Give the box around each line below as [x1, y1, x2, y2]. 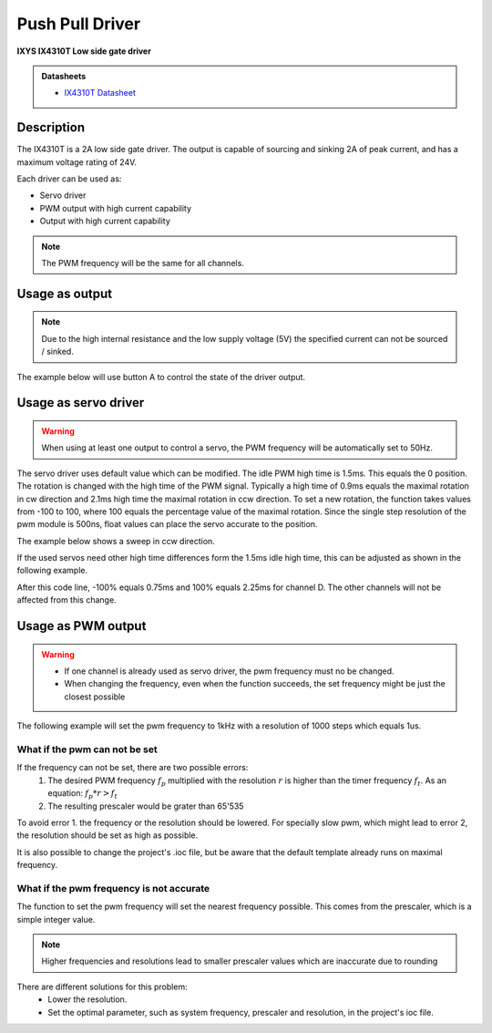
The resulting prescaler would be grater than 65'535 [47, 801, 244, 811]
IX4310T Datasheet [64, 88, 136, 98]
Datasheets [41, 70, 87, 81]
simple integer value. [16, 914, 96, 925]
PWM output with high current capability [39, 202, 191, 213]
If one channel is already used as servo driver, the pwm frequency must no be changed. [64, 666, 395, 677]
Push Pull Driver [16, 14, 141, 34]
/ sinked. [41, 346, 75, 357]
